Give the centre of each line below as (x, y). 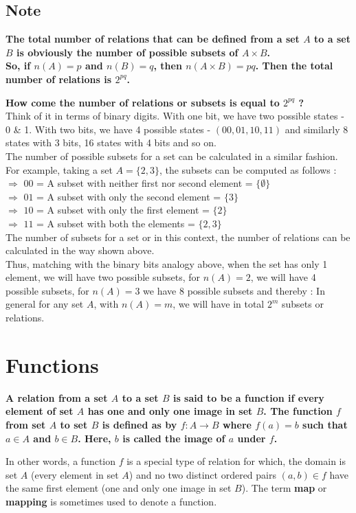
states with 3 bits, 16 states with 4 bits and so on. (111, 142)
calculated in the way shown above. (80, 250)
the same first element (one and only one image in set (119, 488)
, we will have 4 (283, 277)
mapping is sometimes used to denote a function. (111, 501)
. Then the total (294, 66)
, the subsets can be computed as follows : (248, 169)
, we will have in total (219, 304)
